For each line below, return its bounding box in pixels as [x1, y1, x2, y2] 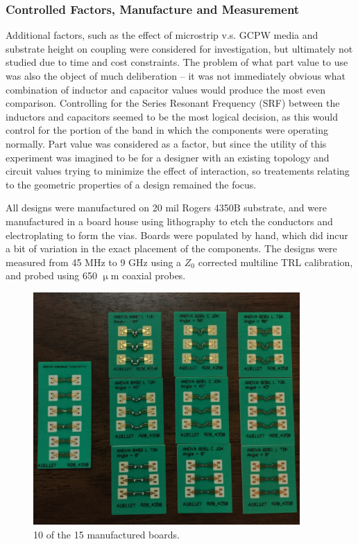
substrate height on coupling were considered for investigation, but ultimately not [6, 41, 353, 55]
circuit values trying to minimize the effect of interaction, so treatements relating [6, 164, 350, 178]
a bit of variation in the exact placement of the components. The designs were [6, 241, 337, 256]
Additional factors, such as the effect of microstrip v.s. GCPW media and [6, 28, 318, 42]
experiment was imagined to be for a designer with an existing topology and [6, 150, 330, 164]
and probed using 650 [6, 268, 97, 283]
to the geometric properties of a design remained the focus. [6, 177, 257, 191]
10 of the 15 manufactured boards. [33, 527, 180, 541]
